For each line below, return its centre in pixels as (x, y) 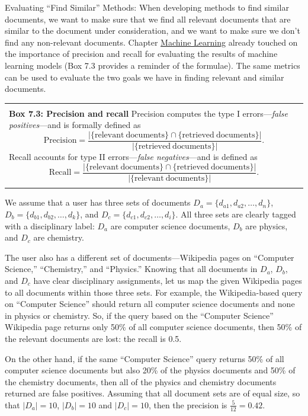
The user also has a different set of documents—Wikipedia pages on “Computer (150, 257)
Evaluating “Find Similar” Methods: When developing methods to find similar (147, 7)
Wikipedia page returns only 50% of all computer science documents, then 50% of (153, 327)
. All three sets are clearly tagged (236, 214)
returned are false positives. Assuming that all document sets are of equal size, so (153, 393)
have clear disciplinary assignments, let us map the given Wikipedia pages (168, 280)
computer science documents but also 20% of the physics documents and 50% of (150, 370)
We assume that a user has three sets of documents (98, 202)
